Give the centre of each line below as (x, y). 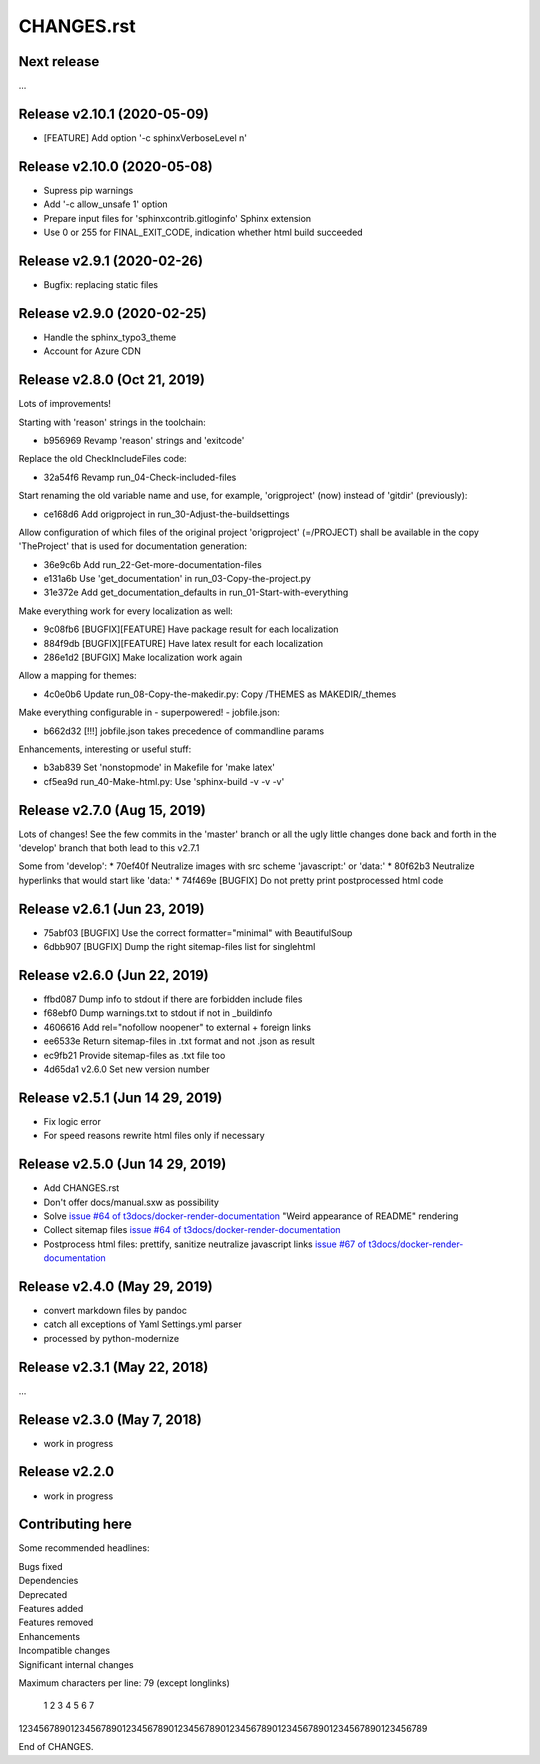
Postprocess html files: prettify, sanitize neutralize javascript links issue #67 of (205, 1244)
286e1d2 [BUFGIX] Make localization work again (143, 657)
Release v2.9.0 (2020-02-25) (112, 313)
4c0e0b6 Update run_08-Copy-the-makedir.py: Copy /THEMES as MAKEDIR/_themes (220, 694)
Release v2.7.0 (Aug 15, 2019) (112, 810)
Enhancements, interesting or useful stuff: (105, 749)
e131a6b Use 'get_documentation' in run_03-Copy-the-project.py (177, 579)
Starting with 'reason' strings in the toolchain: (112, 422)
